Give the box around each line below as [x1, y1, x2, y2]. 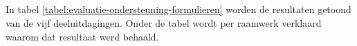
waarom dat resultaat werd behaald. [6, 29, 159, 43]
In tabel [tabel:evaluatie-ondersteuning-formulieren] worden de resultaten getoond [6, 2, 351, 16]
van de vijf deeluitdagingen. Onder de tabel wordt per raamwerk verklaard [6, 15, 322, 30]
